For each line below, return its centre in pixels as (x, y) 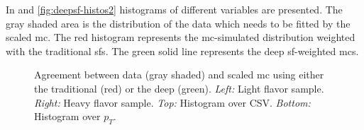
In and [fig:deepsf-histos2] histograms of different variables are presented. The (174, 9)
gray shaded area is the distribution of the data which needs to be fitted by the (178, 23)
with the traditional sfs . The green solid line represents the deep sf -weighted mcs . (182, 51)
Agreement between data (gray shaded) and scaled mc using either (179, 75)
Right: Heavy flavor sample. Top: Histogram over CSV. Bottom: (172, 102)
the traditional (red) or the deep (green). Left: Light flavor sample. (179, 88)
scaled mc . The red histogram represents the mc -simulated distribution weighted (181, 37)
